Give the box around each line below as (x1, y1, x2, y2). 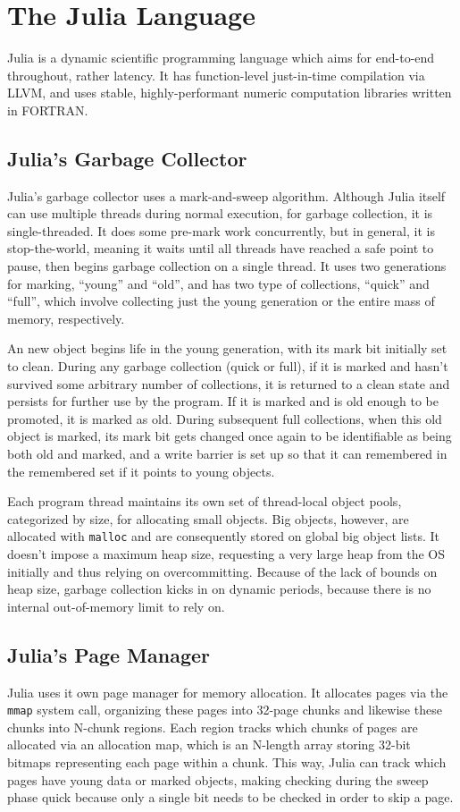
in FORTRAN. (7, 100, 88, 119)
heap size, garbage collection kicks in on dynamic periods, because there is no (7, 579, 431, 598)
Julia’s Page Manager (7, 640, 210, 668)
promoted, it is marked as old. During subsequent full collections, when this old (7, 409, 442, 427)
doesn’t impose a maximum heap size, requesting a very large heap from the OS (7, 545, 446, 563)
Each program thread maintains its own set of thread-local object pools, (7, 492, 402, 511)
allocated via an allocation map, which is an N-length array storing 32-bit (7, 735, 411, 754)
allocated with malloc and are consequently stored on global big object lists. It (7, 527, 439, 546)
